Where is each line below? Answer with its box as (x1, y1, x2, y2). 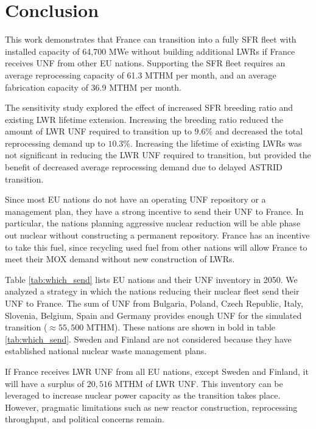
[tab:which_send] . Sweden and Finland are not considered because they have (5, 332, 292, 345)
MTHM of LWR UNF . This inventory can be (114, 377, 283, 389)
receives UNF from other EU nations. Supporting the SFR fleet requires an (5, 57, 286, 69)
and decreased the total (215, 125, 303, 138)
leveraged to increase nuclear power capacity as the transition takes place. (5, 389, 281, 402)
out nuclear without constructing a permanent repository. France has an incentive (5, 229, 310, 242)
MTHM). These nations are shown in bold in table (86, 321, 276, 333)
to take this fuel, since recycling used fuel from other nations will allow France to (5, 240, 307, 253)
